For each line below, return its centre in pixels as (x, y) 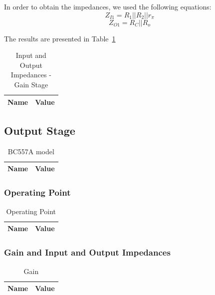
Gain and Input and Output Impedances (87, 252)
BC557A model (31, 151)
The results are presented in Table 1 (60, 38)
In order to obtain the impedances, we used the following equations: (108, 6)
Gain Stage (31, 84)
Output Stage (40, 131)
